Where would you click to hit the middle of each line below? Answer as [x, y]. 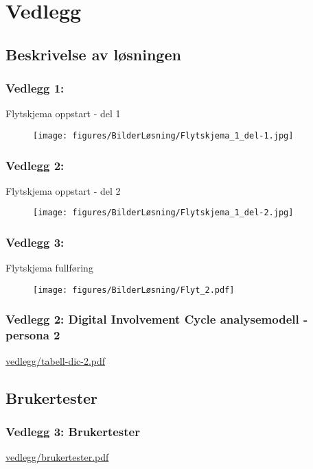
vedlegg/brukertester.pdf [57, 457]
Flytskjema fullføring [49, 268]
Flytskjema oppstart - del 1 [63, 113]
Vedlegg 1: [35, 88]
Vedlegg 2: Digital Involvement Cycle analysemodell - [157, 319]
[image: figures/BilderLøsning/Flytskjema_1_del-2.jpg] [163, 213]
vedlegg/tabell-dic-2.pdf [56, 360]
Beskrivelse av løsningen [93, 54]
